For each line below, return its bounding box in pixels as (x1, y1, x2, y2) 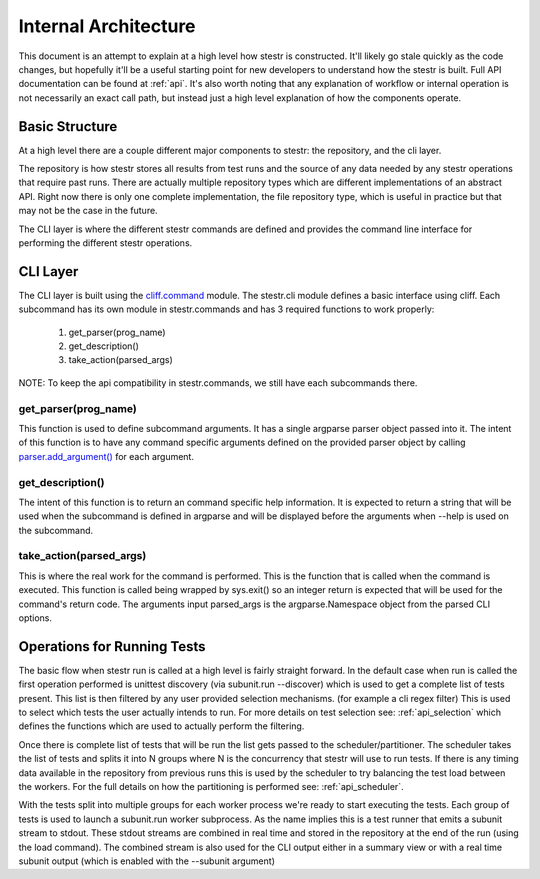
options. (18, 611, 53, 624)
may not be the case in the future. (18, 205, 159, 217)
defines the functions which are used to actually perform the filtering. (18, 720, 305, 732)
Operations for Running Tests (18, 638, 206, 655)
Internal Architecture (18, 15, 196, 37)
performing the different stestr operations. (18, 236, 193, 249)
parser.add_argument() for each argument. (18, 450, 195, 462)
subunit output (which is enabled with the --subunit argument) (18, 855, 275, 867)
